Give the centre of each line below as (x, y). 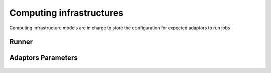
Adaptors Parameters (43, 58)
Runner (21, 42)
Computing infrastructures (66, 13)
